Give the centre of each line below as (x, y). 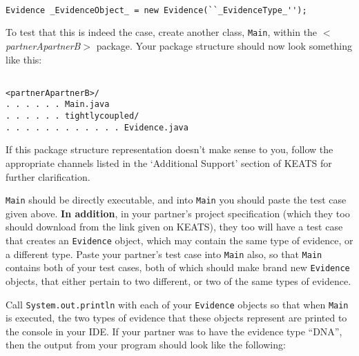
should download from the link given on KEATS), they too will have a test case (174, 227)
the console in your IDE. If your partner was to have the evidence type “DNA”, (174, 331)
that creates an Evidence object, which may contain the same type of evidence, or (179, 240)
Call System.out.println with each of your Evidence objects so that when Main (177, 304)
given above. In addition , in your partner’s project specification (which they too (178, 213)
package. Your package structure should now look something (224, 45)
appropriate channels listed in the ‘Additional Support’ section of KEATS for (169, 163)
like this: (24, 59)
